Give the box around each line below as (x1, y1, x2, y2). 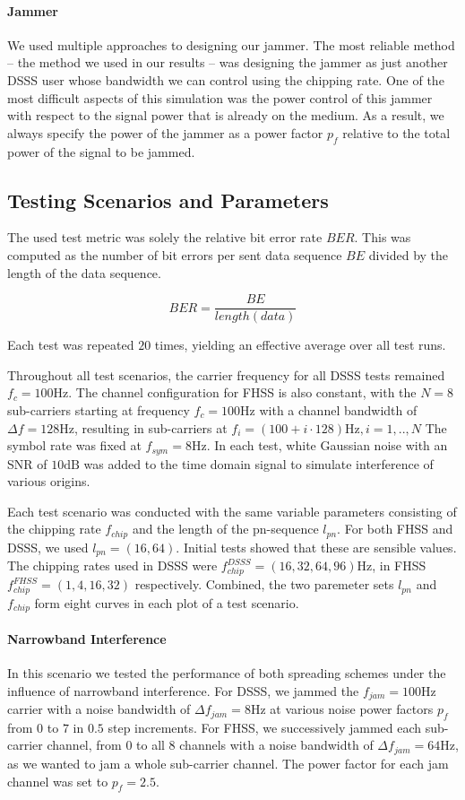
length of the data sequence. (7, 263, 161, 282)
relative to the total (342, 123, 451, 142)
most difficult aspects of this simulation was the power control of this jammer (7, 88, 433, 107)
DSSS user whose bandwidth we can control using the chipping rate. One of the (7, 70, 444, 89)
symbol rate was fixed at (7, 436, 142, 455)
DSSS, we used (7, 537, 89, 556)
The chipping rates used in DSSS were (7, 556, 218, 575)
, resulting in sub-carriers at (73, 418, 228, 437)
